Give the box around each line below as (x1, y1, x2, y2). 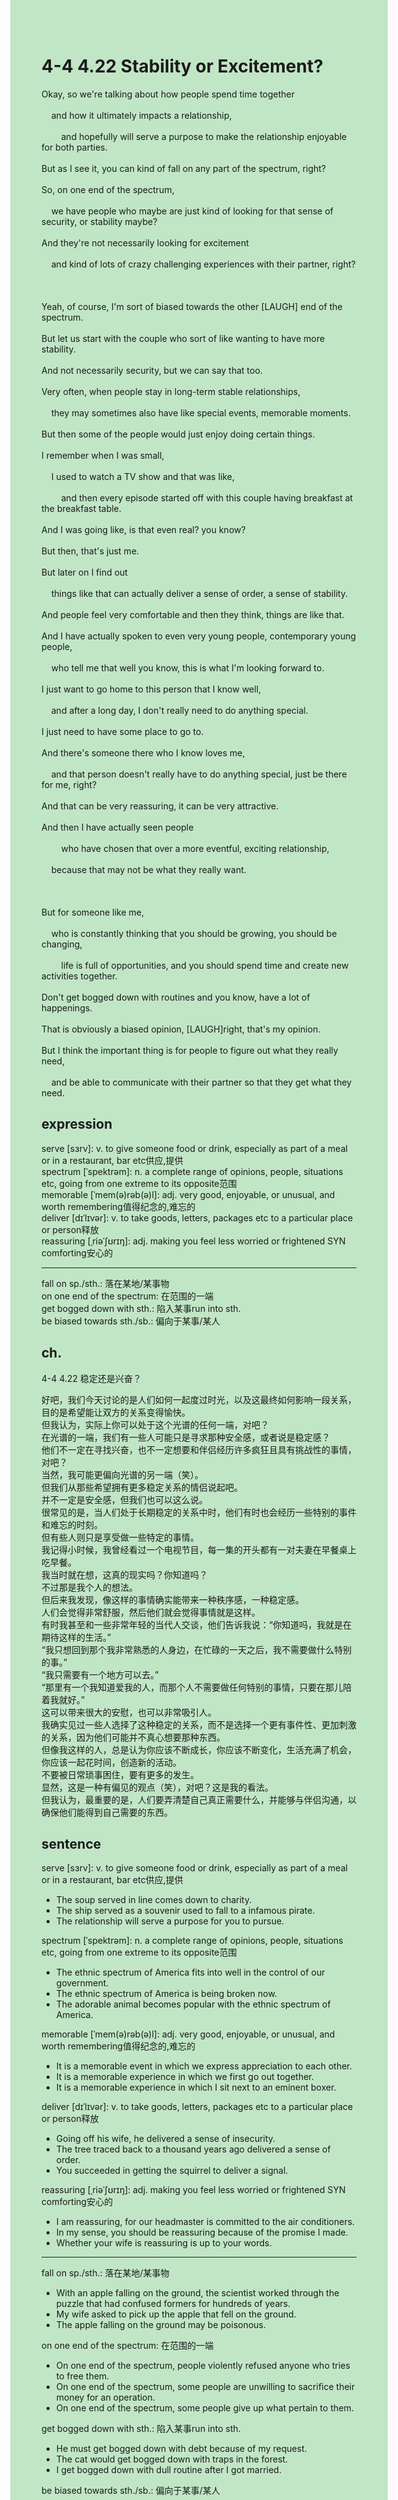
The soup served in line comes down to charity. (55, 1894, 253, 1906)
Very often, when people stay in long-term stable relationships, (41, 385, 301, 397)
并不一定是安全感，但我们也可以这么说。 (41, 1493, 208, 1505)
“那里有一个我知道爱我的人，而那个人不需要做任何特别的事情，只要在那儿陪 (41, 1681, 353, 1693)
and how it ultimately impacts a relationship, (50, 109, 233, 121)
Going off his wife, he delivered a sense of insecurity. (55, 2133, 276, 2145)
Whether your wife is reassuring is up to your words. (55, 2237, 273, 2249)
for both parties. (41, 141, 108, 153)
